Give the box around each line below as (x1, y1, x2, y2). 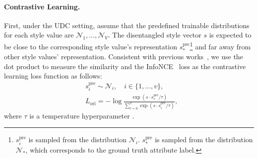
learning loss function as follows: (4, 71, 102, 81)
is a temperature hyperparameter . (29, 110, 134, 120)
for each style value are (4, 30, 74, 40)
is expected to (209, 30, 252, 40)
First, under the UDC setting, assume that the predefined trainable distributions (4, 20, 250, 30)
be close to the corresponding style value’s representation (4, 41, 177, 51)
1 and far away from (190, 39, 251, 51)
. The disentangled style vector (108, 30, 201, 40)
